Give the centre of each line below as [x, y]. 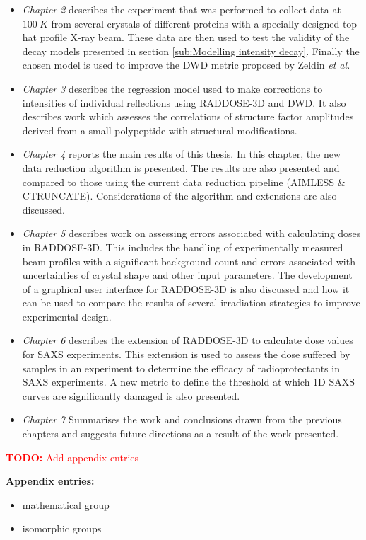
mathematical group [66, 504]
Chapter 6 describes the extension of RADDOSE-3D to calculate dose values [188, 340]
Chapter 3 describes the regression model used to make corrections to [172, 88]
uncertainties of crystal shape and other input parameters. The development [187, 275]
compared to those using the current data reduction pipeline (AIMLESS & [184, 182]
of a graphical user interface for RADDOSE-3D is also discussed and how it [186, 288]
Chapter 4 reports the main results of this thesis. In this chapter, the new [182, 154]
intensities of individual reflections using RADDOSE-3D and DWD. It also [184, 102]
